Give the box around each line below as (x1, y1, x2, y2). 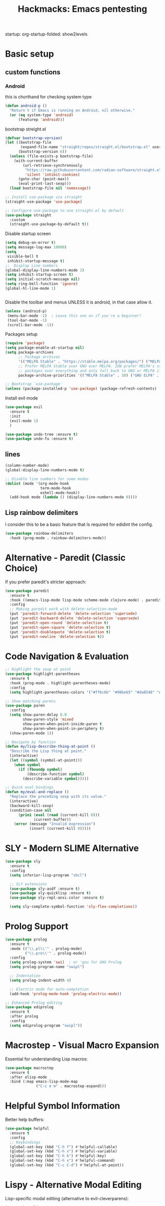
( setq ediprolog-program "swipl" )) (9, 1023, 82, 1028)
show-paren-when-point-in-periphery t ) (23, 726, 105, 731)
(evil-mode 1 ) (9, 418, 38, 423)
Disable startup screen (5, 231, 51, 237)
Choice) (5, 563, 38, 573)
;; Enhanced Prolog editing (5, 1000, 63, 1005)
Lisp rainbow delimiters (5, 508, 79, 517)
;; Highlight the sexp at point (5, 667, 71, 672)
